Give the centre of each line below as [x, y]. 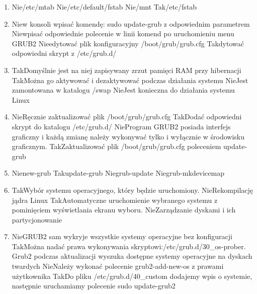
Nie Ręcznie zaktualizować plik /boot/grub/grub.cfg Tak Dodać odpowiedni [127, 117]
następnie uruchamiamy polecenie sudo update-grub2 [94, 286]
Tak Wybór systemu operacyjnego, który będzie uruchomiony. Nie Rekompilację [133, 190]
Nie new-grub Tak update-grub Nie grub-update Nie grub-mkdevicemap [118, 173]
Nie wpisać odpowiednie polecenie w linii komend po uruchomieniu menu [123, 33]
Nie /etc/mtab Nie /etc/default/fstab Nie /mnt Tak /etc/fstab [104, 7]
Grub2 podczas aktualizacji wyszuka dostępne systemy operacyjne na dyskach [132, 256]
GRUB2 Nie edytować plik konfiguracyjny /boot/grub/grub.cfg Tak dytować [128, 43]
